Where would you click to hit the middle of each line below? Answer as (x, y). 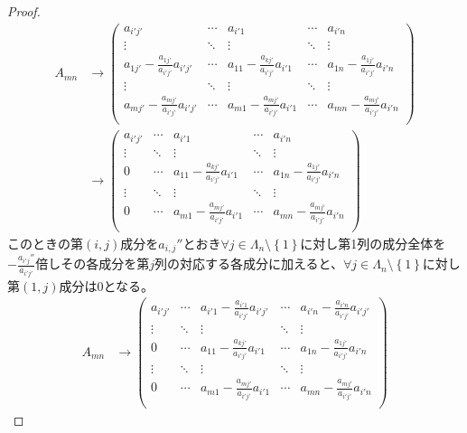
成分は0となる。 (107, 285)
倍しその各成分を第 (93, 264)
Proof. (24, 11)
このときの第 (45, 243)
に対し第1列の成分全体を (373, 243)
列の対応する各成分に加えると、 (248, 264)
